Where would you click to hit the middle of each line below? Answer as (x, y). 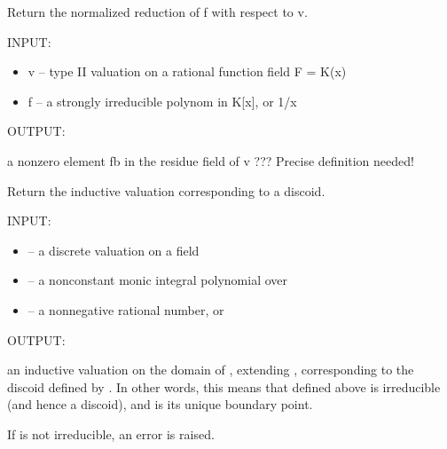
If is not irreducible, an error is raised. (111, 433)
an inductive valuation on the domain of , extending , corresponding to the (211, 370)
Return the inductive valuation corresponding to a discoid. (166, 190)
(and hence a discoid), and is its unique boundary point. (160, 404)
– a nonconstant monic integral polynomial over (158, 280)
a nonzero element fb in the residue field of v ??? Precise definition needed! (211, 160)
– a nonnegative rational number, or (126, 309)
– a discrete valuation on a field (114, 250)
